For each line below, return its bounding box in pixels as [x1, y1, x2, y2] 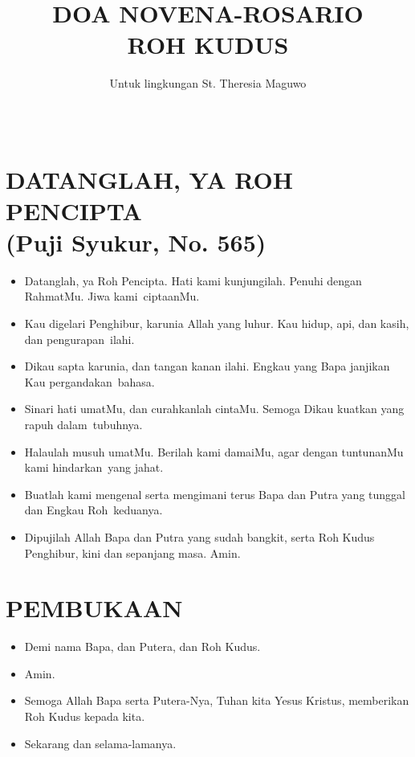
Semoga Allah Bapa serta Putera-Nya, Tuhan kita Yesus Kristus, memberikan [24, 692, 409, 709]
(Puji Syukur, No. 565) [6, 225, 266, 258]
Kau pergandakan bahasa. [24, 373, 155, 390]
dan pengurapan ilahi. [24, 330, 135, 347]
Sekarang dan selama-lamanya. [24, 734, 177, 751]
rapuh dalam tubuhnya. [24, 415, 143, 432]
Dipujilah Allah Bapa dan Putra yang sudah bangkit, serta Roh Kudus [24, 528, 375, 545]
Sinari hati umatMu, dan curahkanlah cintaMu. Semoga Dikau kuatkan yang [24, 400, 405, 417]
